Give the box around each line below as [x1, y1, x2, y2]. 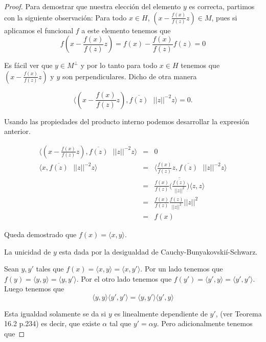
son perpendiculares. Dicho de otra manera [62, 71, 197, 81]
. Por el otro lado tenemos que [76, 273, 172, 284]
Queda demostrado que [4, 229, 77, 239]
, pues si [211, 12, 237, 22]
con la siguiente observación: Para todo [4, 12, 127, 22]
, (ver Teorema [215, 308, 262, 318]
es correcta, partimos [189, 1, 255, 11]
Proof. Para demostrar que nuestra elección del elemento [4, 1, 181, 11]
